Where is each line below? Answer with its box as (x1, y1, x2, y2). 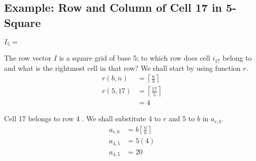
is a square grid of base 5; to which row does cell (59, 52, 210, 63)
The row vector (4, 52, 52, 63)
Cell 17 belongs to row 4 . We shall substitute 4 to (4, 113, 161, 124)
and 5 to (168, 113, 195, 124)
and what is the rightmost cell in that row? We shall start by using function (4, 62, 241, 73)
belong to (222, 52, 252, 63)
